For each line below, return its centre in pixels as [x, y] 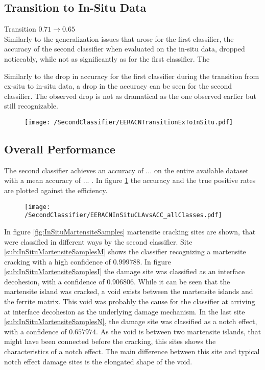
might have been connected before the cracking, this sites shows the [110, 341]
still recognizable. [31, 106]
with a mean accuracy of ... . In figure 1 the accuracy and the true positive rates [130, 180]
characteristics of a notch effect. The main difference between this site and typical [132, 351]
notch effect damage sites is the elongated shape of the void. [98, 361]
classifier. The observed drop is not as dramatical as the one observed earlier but [130, 96]
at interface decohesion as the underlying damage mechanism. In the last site [125, 311]
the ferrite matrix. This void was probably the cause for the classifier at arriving [130, 301]
